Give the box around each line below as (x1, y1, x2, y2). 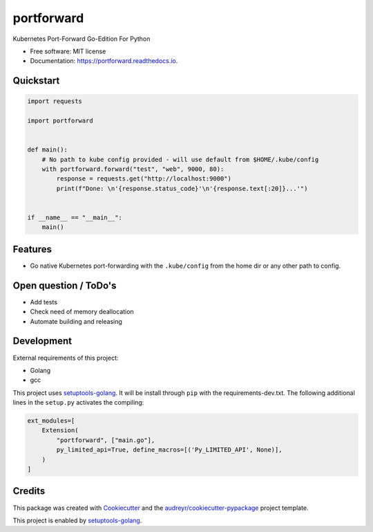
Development (12, 336, 73, 347)
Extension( (41, 426, 79, 434)
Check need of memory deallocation (30, 308, 134, 316)
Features (12, 243, 52, 255)
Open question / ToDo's (12, 279, 117, 291)
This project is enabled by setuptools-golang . (12, 516, 142, 524)
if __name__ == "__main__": (27, 214, 122, 221)
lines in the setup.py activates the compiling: (12, 398, 144, 407)
